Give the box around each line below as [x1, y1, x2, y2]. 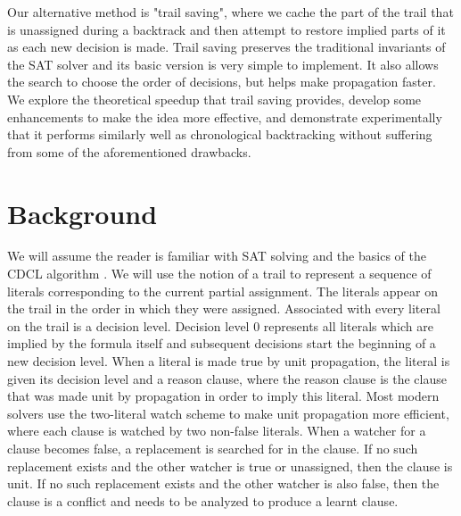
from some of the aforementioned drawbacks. [7, 142, 251, 161]
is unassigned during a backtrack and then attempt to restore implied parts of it [7, 20, 446, 38]
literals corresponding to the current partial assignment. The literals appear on [7, 281, 438, 300]
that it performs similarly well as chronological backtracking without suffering [7, 125, 432, 144]
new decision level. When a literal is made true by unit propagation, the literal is [7, 352, 450, 370]
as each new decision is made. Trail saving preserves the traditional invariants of [7, 37, 446, 56]
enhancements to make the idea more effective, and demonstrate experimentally [7, 107, 442, 126]
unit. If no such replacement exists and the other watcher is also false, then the [7, 474, 440, 493]
